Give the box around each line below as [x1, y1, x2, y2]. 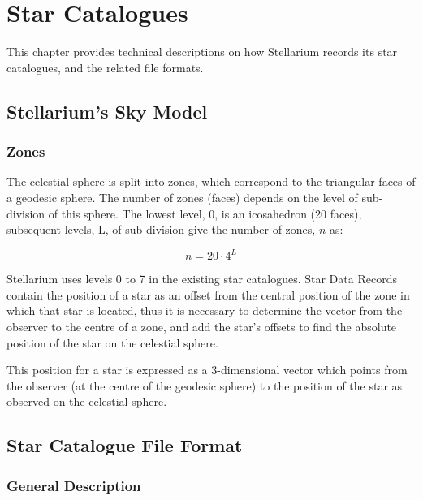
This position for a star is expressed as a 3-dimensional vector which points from [6, 361, 408, 378]
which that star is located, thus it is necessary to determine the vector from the [6, 302, 403, 319]
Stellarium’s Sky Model [6, 98, 208, 123]
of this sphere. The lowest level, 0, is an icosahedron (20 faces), [48, 205, 362, 222]
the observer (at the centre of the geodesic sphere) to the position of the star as [6, 377, 403, 394]
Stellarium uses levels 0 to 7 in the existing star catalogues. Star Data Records [6, 270, 397, 287]
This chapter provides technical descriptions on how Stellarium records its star [6, 43, 398, 60]
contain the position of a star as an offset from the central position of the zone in [6, 286, 410, 303]
